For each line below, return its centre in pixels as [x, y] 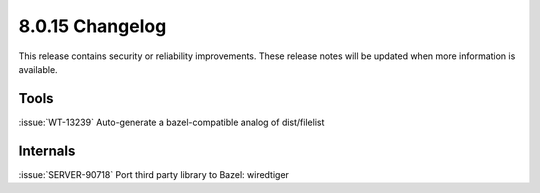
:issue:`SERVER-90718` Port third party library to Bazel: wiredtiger [154, 174]
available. [38, 69]
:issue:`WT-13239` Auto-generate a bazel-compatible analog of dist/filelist [171, 122]
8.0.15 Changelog [92, 26]
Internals [47, 150]
